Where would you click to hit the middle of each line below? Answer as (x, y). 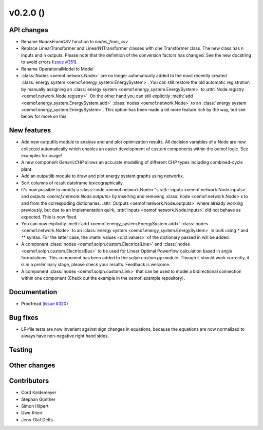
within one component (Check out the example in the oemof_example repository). (103, 278)
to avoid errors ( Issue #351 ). (49, 62)
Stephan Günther (38, 399)
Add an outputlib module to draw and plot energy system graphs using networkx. (103, 176)
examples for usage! (42, 156)
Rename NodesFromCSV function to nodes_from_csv (75, 42)
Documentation (33, 292)
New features (30, 131)
